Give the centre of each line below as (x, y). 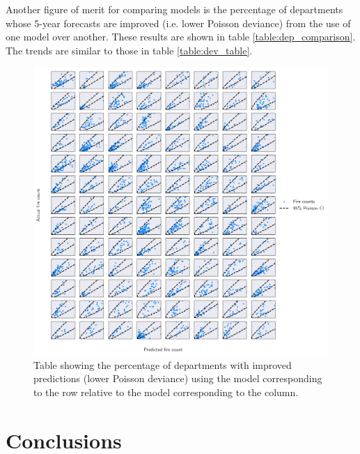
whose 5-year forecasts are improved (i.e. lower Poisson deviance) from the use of (178, 23)
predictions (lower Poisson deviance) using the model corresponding (178, 378)
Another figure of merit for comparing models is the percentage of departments (174, 9)
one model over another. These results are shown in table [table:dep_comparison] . (181, 37)
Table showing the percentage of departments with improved (163, 364)
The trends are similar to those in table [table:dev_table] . (129, 50)
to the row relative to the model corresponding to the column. (166, 392)
